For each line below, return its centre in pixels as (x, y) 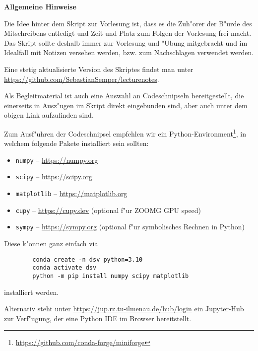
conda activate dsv (64, 268)
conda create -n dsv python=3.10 (88, 259)
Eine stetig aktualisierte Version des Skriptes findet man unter (99, 69)
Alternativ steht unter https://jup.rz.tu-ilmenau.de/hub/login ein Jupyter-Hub (124, 309)
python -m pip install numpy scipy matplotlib (111, 276)
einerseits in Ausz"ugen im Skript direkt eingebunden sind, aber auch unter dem (126, 105)
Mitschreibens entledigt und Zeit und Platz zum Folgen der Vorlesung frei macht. (128, 33)
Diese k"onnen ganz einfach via (51, 244)
